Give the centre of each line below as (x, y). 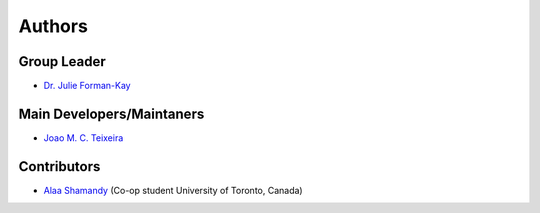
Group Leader (62, 61)
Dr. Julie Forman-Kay (87, 86)
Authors (53, 26)
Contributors (59, 166)
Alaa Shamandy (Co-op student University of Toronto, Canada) (173, 190)
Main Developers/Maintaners (111, 113)
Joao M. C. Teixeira (83, 137)
